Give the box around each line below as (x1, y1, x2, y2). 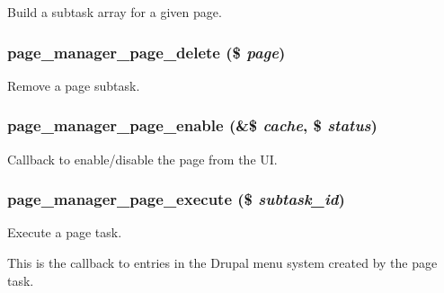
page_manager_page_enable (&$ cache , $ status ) (7, 114, 377, 137)
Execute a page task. (7, 223, 122, 242)
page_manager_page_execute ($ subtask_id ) (7, 188, 345, 210)
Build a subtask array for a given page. (7, 3, 222, 21)
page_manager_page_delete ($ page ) (7, 40, 286, 63)
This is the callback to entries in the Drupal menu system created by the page (7, 253, 438, 272)
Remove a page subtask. (7, 75, 140, 94)
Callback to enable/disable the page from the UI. (7, 149, 278, 168)
